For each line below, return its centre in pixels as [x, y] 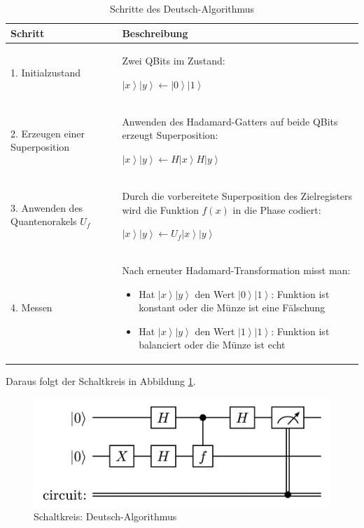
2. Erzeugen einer [48, 133]
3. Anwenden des [47, 207]
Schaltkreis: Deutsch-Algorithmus [105, 516]
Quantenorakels [44, 221]
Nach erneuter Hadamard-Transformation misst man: [236, 270]
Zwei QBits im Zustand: [174, 61]
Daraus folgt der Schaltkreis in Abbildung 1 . [101, 381]
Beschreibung [155, 33]
